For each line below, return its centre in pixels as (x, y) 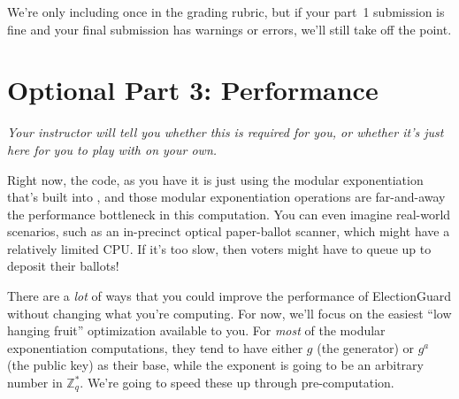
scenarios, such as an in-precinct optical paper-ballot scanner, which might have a (229, 231)
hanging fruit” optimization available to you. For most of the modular (196, 330)
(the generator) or (365, 347)
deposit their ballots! (63, 266)
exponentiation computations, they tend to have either (155, 347)
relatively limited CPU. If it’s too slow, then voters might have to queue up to (219, 248)
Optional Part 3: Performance (193, 90)
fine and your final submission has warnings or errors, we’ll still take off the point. (229, 29)
